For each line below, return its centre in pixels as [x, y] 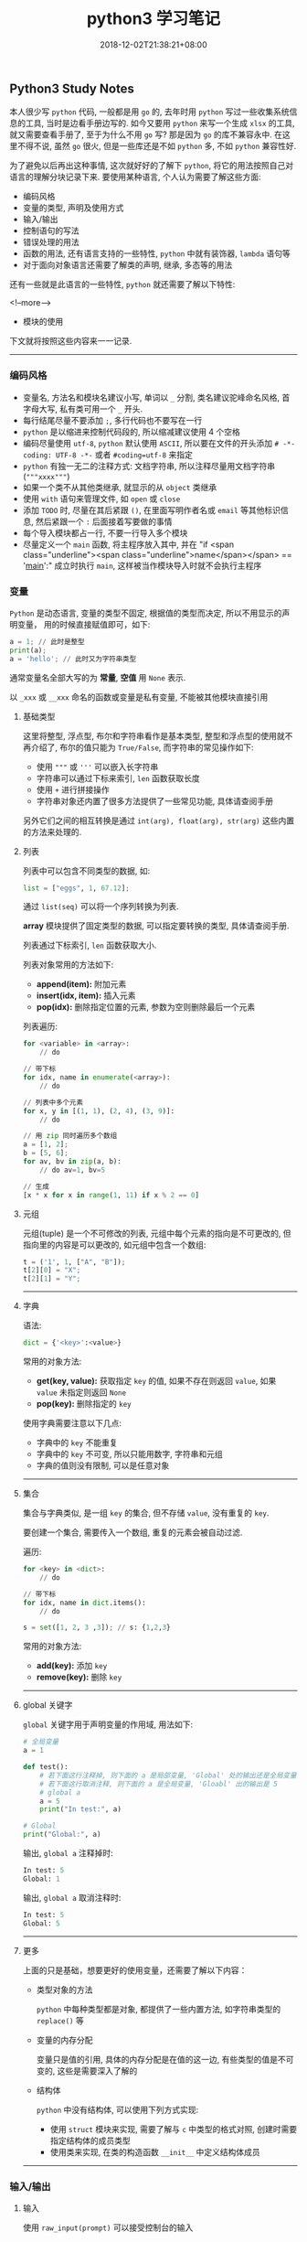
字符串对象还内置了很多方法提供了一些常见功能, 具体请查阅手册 [155, 800]
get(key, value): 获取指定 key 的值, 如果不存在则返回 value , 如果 [156, 1381]
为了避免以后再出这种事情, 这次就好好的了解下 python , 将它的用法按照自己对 [152, 166]
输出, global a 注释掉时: [68, 1853]
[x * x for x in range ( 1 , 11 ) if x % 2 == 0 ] [111, 1195]
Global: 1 [42, 1879]
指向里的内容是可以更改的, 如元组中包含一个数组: [114, 1244]
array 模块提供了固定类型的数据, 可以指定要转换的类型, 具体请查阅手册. [156, 926]
